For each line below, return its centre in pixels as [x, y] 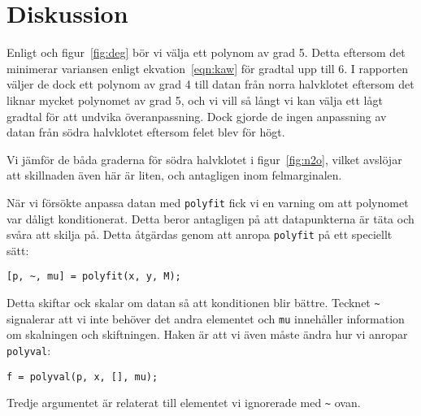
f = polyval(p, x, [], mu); [82, 377]
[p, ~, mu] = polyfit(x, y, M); [94, 277]
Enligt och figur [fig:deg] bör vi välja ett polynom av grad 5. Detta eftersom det [206, 52]
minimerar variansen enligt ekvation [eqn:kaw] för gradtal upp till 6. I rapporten [207, 68]
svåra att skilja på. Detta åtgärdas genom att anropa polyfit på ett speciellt [200, 234]
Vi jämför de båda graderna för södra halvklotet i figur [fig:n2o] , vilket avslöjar [204, 159]
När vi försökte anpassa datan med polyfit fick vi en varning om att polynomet [208, 202]
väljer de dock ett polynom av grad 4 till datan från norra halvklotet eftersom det [210, 84]
